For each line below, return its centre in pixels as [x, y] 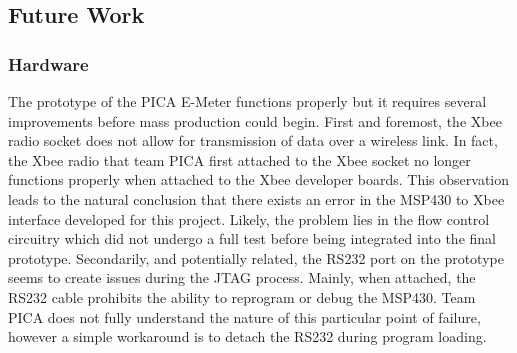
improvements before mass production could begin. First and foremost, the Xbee [255, 120]
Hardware [48, 63]
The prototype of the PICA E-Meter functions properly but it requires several [247, 101]
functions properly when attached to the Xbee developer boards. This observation [259, 179]
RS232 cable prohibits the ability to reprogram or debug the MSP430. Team [242, 296]
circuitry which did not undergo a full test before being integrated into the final [252, 238]
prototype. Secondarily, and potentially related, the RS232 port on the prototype [256, 257]
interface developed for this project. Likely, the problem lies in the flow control [249, 218]
